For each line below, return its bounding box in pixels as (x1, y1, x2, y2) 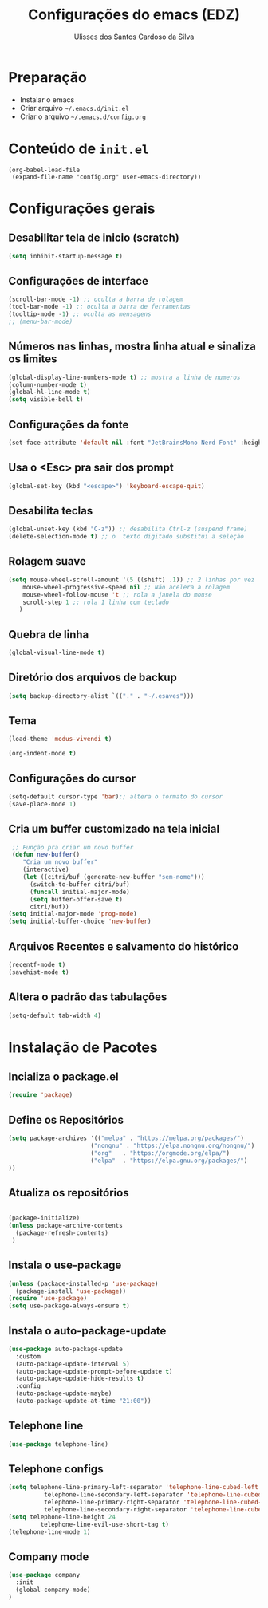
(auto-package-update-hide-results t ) (15, 1374, 145, 1383)
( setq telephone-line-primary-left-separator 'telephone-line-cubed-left (8, 1484, 259, 1492)
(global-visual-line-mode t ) (8, 648, 105, 657)
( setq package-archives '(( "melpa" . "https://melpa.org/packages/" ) (8, 1134, 245, 1142)
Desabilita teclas (8, 504, 93, 518)
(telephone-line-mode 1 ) (8, 1527, 91, 1536)
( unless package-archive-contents (8, 1222, 124, 1230)
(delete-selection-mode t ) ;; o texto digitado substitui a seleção (8, 533, 245, 541)
